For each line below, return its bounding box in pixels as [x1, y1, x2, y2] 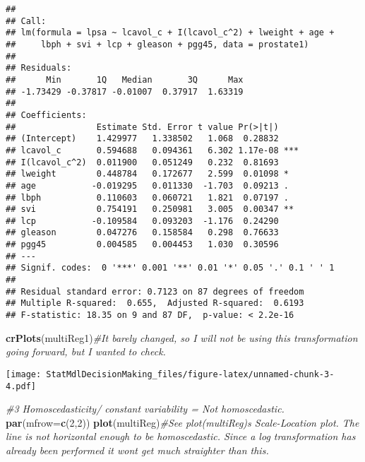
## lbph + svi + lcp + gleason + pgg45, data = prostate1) [6, 39, 309, 49]
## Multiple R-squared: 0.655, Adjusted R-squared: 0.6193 [6, 298, 304, 309]
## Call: [6, 16, 47, 26]
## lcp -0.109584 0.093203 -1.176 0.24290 [6, 215, 279, 226]
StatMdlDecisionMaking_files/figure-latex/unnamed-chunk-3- [46, 369, 335, 379]
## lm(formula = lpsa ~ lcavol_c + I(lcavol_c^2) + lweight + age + [6, 28, 335, 38]
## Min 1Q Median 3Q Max [6, 74, 244, 85]
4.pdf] [6, 381, 36, 391]
